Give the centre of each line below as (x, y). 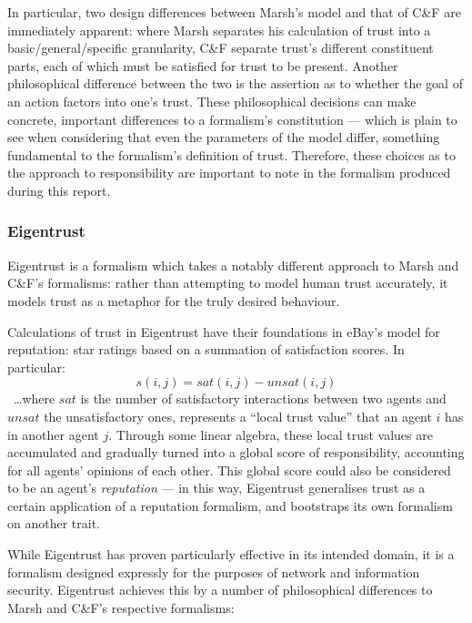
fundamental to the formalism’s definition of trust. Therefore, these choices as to (231, 154)
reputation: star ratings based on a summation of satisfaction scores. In (206, 349)
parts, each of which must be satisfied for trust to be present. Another (203, 65)
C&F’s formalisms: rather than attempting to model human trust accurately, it (228, 283)
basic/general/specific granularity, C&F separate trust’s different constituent (221, 48)
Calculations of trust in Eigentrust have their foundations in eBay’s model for (224, 331)
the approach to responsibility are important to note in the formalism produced (229, 173)
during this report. (59, 190)
